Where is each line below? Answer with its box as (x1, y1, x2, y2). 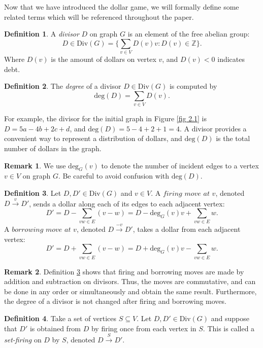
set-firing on (4, 334, 42, 344)
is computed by (169, 81, 217, 91)
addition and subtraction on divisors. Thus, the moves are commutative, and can (4, 276, 256, 287)
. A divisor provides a (179, 123, 247, 133)
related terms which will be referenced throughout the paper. (4, 11, 194, 22)
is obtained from (29, 323, 81, 333)
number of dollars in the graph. (4, 143, 102, 153)
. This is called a (203, 323, 255, 333)
